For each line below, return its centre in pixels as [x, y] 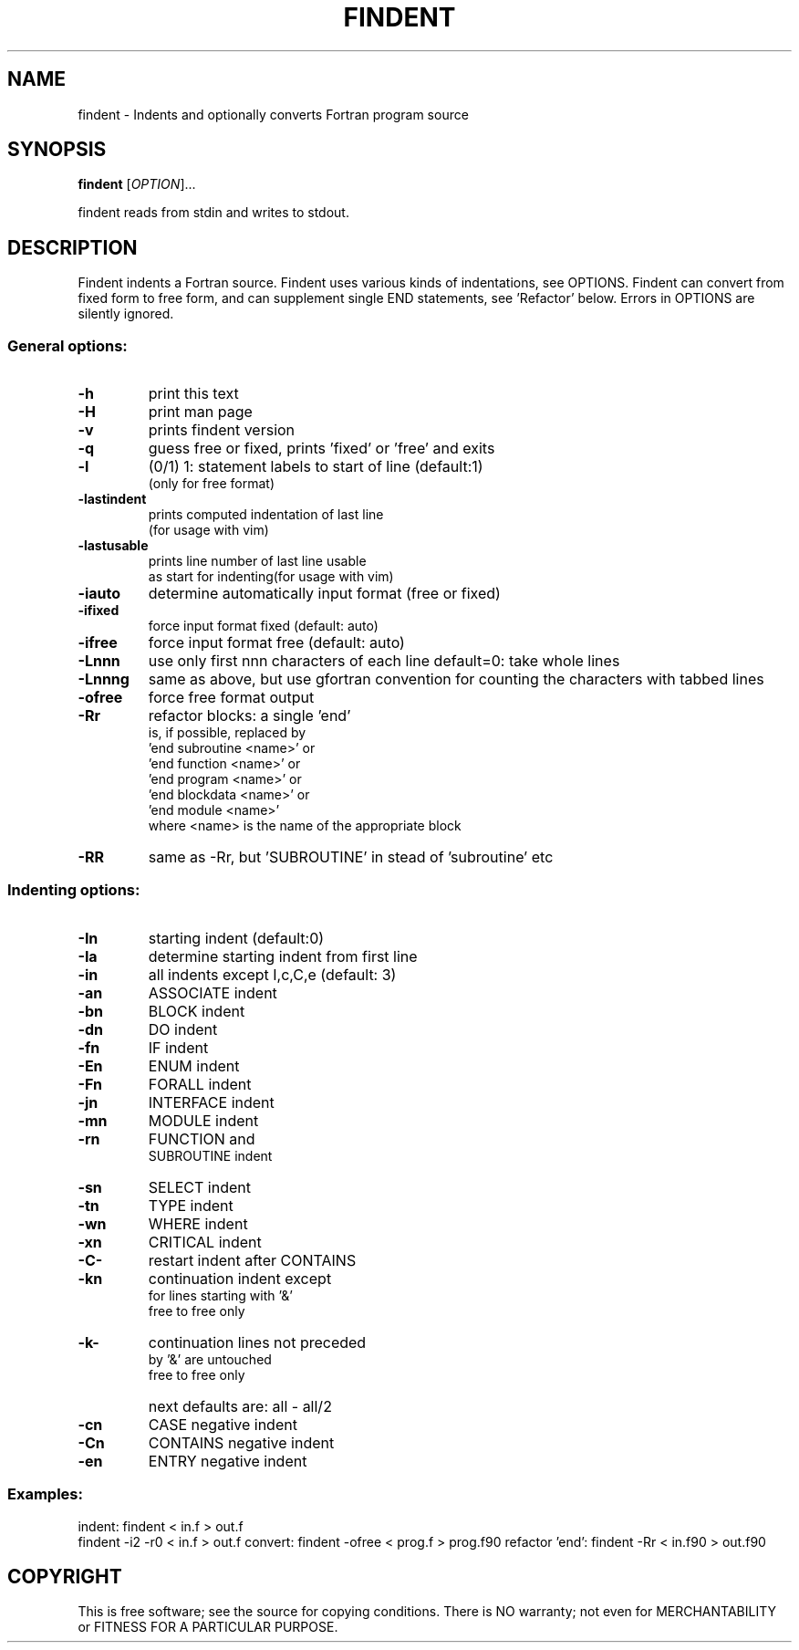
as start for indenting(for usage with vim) [271, 577]
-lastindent [112, 499]
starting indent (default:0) [236, 938]
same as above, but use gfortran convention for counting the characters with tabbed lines [456, 679]
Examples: [45, 1494]
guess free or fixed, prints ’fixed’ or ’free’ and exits [322, 449]
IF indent [178, 1047]
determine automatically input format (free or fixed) [324, 594]
